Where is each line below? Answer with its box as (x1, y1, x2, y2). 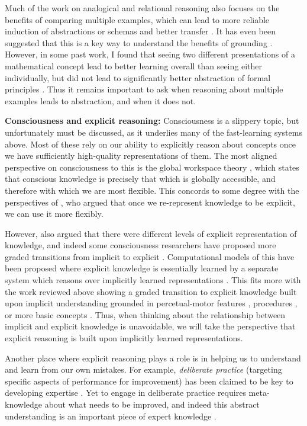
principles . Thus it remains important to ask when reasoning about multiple (5, 83, 283, 95)
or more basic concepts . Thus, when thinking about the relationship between (5, 308, 286, 321)
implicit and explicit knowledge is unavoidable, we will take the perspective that (5, 320, 296, 332)
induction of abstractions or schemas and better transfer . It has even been (5, 25, 276, 37)
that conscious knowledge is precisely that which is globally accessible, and (5, 172, 276, 185)
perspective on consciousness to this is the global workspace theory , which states (5, 161, 299, 173)
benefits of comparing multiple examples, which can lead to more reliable (5, 13, 270, 25)
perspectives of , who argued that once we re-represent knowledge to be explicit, (5, 196, 295, 208)
